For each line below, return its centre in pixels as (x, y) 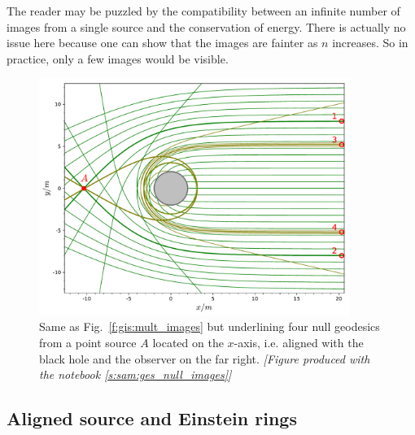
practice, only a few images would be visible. (118, 58)
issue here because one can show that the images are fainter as (162, 43)
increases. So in (370, 43)
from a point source (88, 342)
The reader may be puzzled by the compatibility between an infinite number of (203, 11)
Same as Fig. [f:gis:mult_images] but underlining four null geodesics (210, 326)
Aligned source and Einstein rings (152, 418)
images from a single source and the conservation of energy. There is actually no (206, 26)
